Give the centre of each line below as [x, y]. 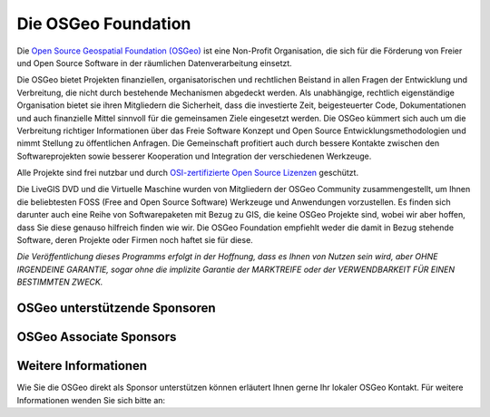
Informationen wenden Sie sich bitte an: [91, 400]
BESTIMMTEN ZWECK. [60, 282]
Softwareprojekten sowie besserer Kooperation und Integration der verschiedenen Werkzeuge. [194, 156]
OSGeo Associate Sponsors [97, 337]
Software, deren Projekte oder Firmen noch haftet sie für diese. [135, 240]
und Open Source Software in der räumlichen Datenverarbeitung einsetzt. [154, 63]
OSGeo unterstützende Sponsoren [117, 308]
